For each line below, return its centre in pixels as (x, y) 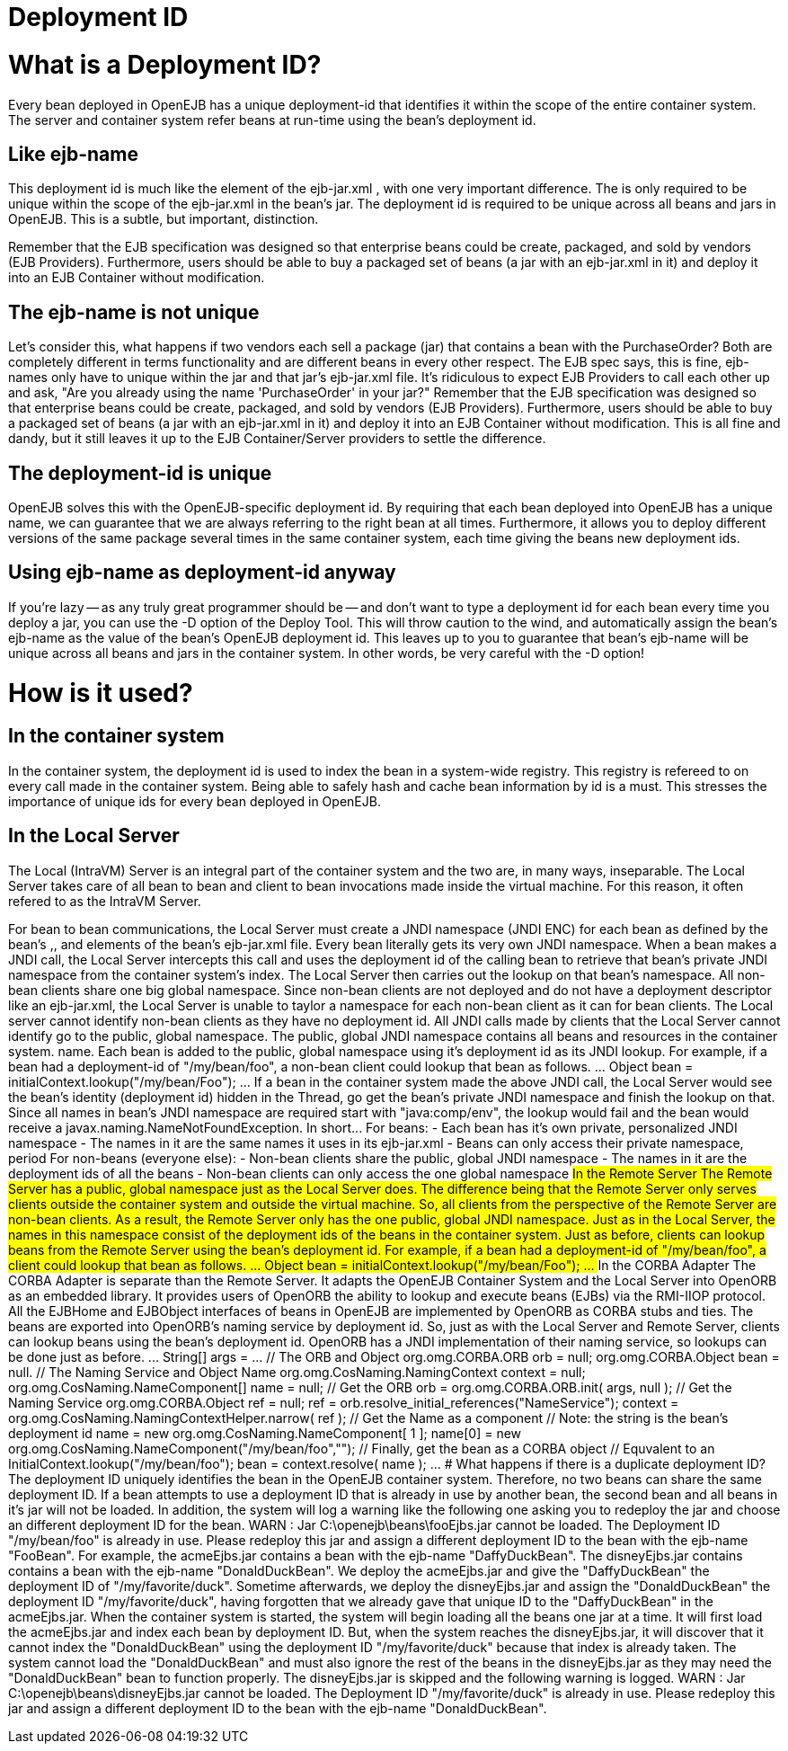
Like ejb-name (73, 154)
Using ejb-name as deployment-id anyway (202, 573)
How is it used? (101, 693)
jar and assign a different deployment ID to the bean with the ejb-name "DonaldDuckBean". (278, 1708)
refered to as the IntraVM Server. (105, 901)
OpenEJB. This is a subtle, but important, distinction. (164, 219)
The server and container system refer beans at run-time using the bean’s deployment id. (272, 120)
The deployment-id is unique (140, 473)
